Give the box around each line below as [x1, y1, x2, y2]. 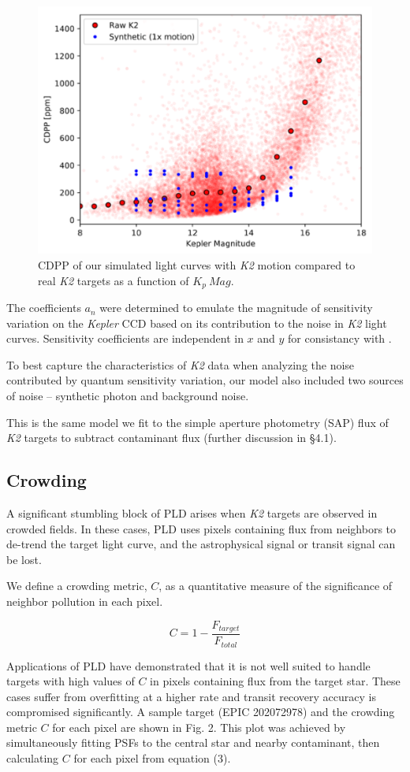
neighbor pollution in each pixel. [6, 592, 163, 609]
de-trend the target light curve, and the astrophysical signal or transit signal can [6, 536, 396, 552]
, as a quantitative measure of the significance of [158, 577, 393, 594]
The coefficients [6, 299, 81, 316]
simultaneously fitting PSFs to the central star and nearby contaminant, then [6, 734, 380, 751]
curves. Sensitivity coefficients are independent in [6, 330, 244, 347]
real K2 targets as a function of [38, 272, 189, 288]
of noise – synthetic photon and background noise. [6, 388, 249, 404]
